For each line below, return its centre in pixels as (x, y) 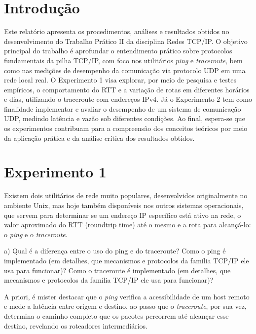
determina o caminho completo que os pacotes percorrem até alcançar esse (116, 315)
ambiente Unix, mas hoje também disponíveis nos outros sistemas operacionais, (124, 205)
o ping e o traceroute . (36, 234)
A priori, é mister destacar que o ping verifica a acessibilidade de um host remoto (127, 296)
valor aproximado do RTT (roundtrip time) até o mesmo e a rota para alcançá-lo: (128, 225)
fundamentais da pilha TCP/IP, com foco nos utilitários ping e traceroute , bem (123, 60)
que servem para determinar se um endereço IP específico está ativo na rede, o (123, 215)
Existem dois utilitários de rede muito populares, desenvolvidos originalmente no (126, 195)
